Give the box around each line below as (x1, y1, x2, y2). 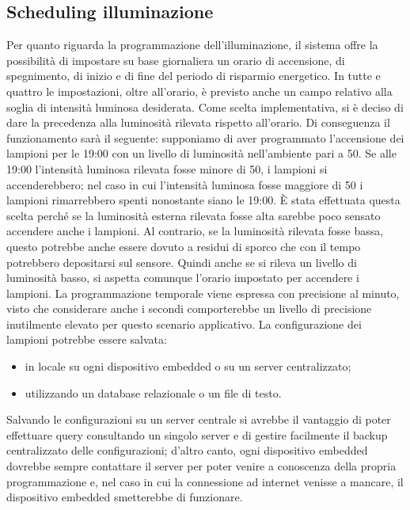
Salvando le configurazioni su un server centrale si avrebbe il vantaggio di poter (6, 411, 391, 428)
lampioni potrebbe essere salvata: (6, 331, 167, 348)
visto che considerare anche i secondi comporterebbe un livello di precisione (6, 300, 372, 317)
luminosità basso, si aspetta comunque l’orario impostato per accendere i (6, 269, 359, 286)
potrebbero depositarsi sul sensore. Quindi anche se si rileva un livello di (6, 253, 357, 270)
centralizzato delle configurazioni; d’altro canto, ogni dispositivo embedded (6, 442, 368, 459)
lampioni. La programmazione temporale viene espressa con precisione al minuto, (6, 284, 400, 301)
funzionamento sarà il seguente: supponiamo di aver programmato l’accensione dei (6, 129, 404, 146)
